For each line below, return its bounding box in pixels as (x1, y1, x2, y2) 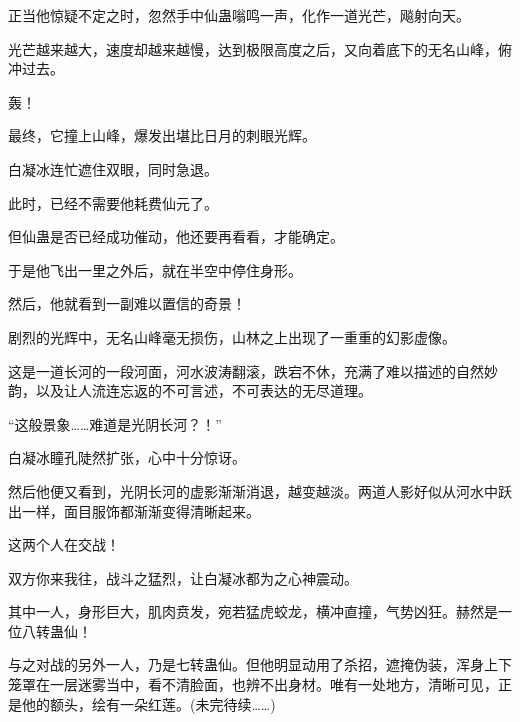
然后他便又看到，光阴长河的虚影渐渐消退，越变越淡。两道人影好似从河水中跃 (8, 480, 512, 501)
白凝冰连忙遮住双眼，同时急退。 (8, 158, 218, 179)
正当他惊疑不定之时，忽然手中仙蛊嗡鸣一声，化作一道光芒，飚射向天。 (8, 5, 470, 25)
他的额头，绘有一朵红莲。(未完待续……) (21, 693, 276, 714)
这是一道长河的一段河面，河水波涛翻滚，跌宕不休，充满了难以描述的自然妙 (8, 360, 498, 381)
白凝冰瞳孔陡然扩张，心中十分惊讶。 (8, 447, 246, 468)
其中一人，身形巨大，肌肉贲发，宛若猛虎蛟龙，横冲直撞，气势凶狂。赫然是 (8, 601, 498, 622)
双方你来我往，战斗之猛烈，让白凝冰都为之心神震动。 (8, 567, 358, 588)
